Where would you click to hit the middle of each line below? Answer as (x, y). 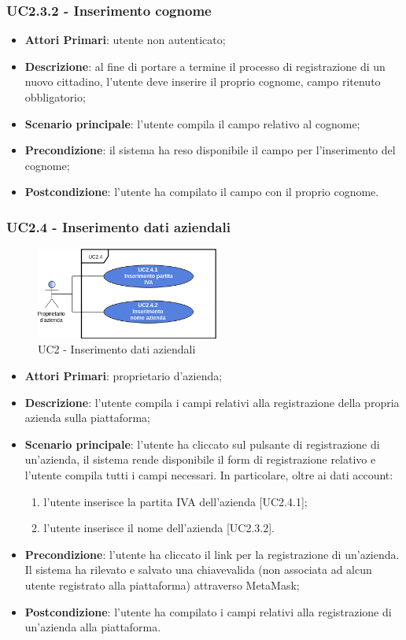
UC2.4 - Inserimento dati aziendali (118, 226)
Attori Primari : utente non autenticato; (125, 40)
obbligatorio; (55, 97)
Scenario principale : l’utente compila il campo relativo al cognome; (192, 123)
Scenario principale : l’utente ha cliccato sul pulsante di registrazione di (202, 444)
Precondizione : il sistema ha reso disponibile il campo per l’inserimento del (210, 150)
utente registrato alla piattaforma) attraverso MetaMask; (162, 585)
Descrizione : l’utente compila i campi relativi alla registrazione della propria (212, 402)
